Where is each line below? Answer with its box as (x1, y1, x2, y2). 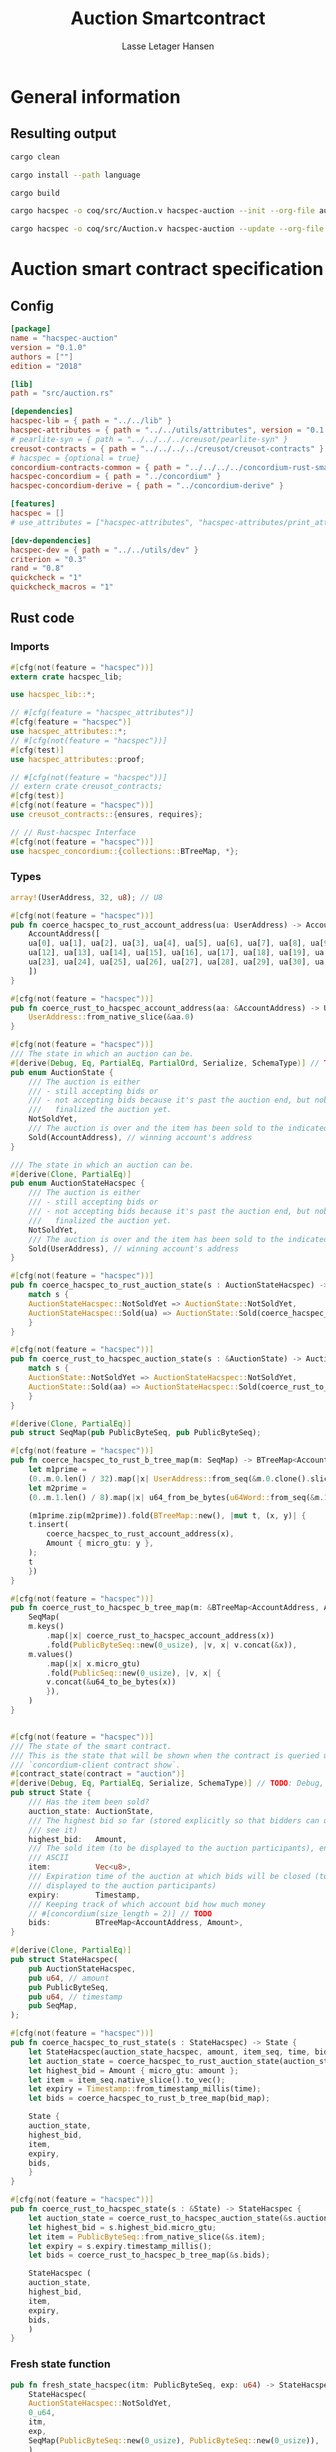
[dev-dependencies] (10, 535, 92, 546)
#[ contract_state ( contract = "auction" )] (10, 1769, 186, 1779)
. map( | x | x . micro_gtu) (46, 1658, 141, 1669)
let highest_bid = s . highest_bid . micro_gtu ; (28, 2222, 217, 2232)
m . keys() (28, 1622, 65, 1632)
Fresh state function (10, 2357, 111, 2371)
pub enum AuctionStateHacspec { (10, 1178, 145, 1189)
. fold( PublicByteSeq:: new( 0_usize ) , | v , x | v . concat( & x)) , (46, 1640, 298, 1650)
